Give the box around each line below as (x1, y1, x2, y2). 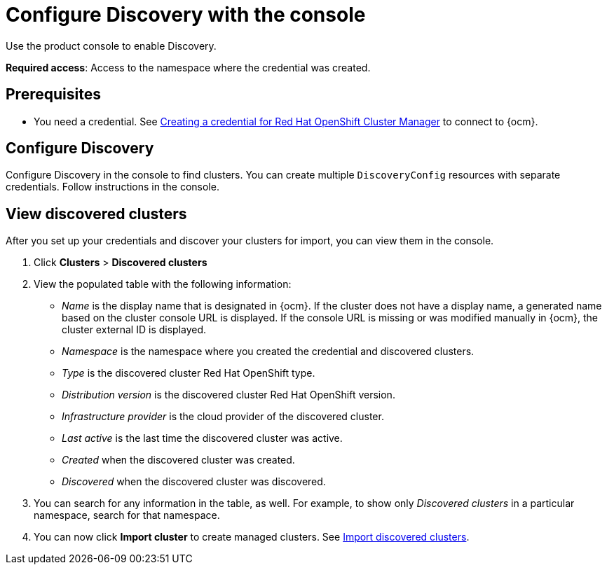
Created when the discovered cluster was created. (62, 454, 295, 466)
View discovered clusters (6, 204, 187, 223)
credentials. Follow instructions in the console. (6, 181, 219, 193)
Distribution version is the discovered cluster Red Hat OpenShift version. (62, 389, 395, 401)
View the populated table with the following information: (34, 278, 292, 291)
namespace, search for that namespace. (34, 509, 220, 522)
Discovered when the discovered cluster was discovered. (62, 475, 326, 488)
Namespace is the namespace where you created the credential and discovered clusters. (62, 345, 475, 358)
